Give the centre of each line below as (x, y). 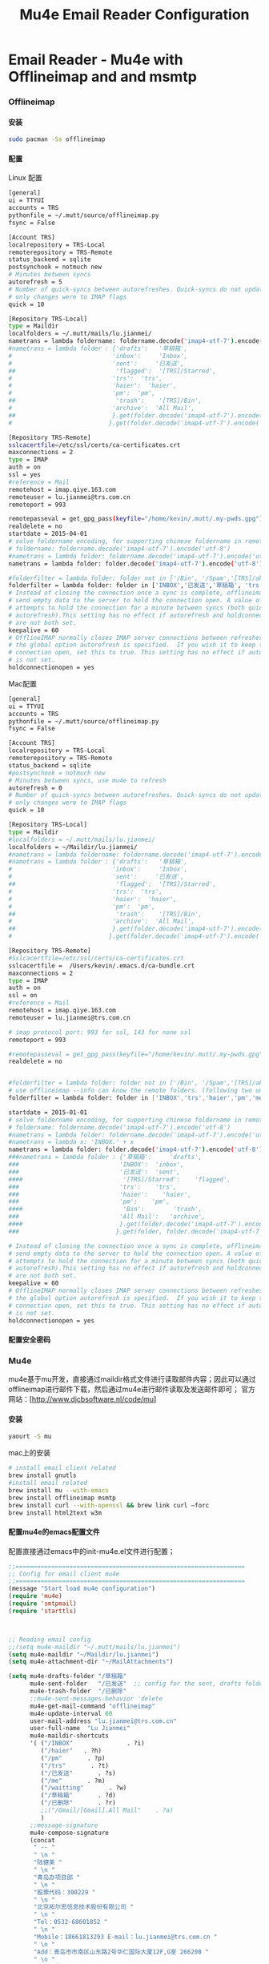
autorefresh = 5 (35, 282)
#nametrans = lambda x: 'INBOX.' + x (71, 1142)
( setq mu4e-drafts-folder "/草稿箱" (68, 1676)
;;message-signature (64, 1825)
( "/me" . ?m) (73, 1781)
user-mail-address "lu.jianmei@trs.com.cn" (103, 1721)
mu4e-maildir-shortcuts (69, 1736)
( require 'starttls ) (43, 1611)
